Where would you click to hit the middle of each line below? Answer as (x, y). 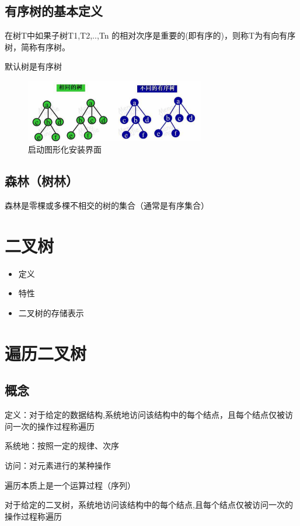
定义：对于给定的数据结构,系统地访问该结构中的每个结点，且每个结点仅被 (145, 415)
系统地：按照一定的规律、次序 (62, 446)
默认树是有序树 (33, 66)
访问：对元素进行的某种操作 (58, 465)
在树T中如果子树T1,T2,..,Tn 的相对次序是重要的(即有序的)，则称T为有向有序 (150, 35)
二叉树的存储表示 (51, 313)
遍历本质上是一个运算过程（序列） (70, 485)
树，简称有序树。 (37, 46)
